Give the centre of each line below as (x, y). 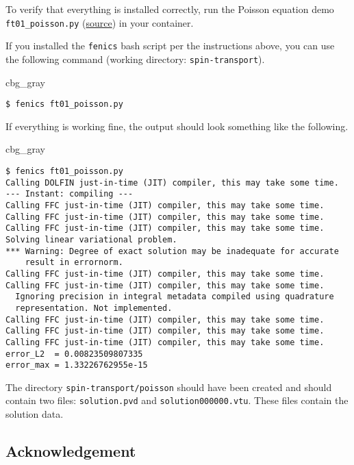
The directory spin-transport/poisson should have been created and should (169, 387)
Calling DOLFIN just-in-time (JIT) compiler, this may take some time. (172, 183)
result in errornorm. (74, 263)
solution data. (35, 414)
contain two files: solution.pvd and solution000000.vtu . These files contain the (177, 400)
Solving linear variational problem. (91, 239)
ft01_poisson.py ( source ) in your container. (100, 22)
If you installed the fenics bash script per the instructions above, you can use (170, 46)
